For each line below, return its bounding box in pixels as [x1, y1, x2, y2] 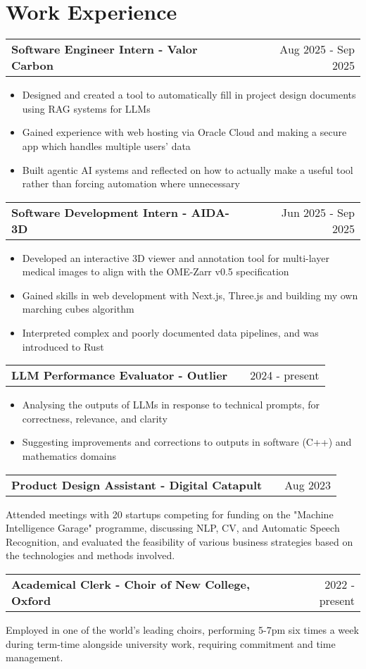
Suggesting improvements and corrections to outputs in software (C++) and [22, 434, 352, 449]
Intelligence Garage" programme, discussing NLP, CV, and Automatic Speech [6, 520, 340, 535]
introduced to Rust [22, 339, 104, 354]
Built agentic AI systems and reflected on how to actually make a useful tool [22, 162, 353, 177]
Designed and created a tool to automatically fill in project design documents [22, 87, 356, 102]
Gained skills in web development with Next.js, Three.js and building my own [22, 287, 358, 302]
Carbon [11, 57, 53, 74]
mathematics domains [22, 449, 116, 463]
